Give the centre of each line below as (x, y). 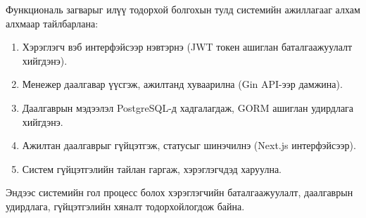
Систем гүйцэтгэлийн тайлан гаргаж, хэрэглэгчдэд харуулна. (152, 168)
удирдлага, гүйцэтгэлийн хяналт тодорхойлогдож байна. (125, 206)
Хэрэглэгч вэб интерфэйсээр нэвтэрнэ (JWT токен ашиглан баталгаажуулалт (187, 47)
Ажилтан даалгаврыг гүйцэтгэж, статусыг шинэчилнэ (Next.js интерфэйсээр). (189, 145)
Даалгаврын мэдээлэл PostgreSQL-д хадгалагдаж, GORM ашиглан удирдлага (188, 107)
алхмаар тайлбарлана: (52, 23)
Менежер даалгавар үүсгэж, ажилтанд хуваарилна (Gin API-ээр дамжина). (182, 84)
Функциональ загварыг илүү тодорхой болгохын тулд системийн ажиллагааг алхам (183, 9)
